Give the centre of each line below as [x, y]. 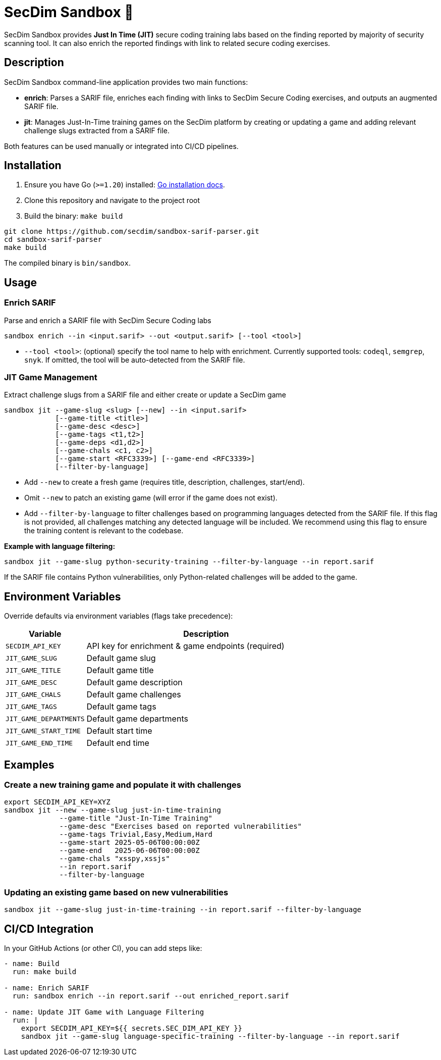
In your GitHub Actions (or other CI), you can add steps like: [103, 948]
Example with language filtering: [60, 546]
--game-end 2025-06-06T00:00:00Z [129, 851]
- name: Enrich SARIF [47, 988]
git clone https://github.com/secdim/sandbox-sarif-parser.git [132, 232]
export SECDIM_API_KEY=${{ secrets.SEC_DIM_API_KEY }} [132, 1028]
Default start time [119, 731]
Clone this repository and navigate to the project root [112, 200]
